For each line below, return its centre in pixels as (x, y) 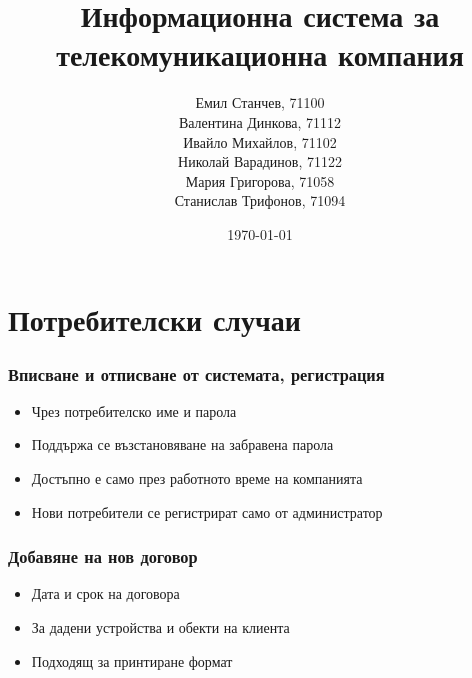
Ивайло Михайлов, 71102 (260, 141)
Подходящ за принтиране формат (132, 660)
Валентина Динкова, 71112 (260, 121)
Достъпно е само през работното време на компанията (197, 478)
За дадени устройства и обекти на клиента (160, 627)
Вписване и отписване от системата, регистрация (196, 373)
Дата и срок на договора (105, 593)
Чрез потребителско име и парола (134, 410)
